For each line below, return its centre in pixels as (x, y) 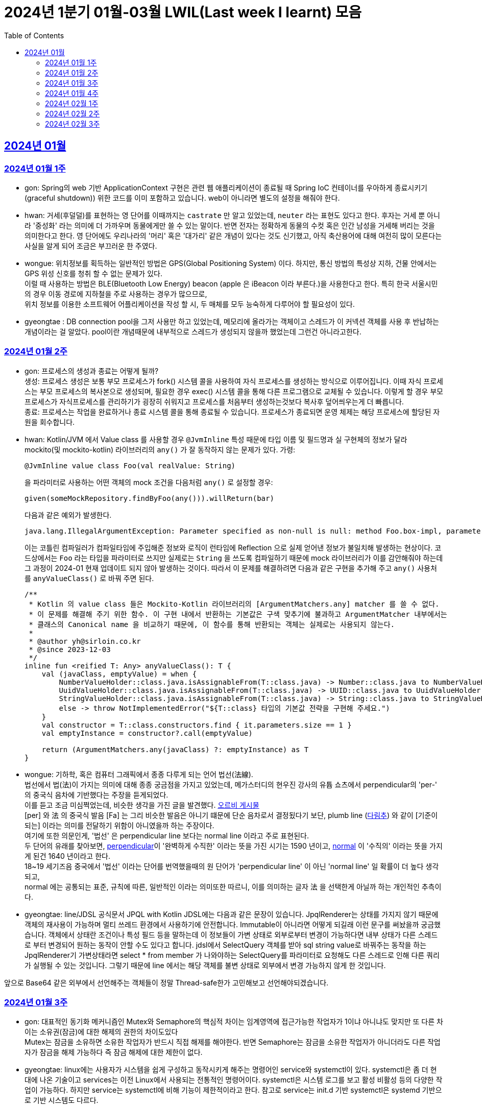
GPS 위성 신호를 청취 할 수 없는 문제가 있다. (93, 273)
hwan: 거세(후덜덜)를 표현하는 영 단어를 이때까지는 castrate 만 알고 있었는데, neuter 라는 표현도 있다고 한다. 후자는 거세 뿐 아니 (232, 215)
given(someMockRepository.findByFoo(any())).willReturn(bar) (149, 498)
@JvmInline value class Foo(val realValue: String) (130, 465)
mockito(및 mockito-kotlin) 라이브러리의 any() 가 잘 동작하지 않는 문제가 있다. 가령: (160, 449)
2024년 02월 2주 (73, 113)
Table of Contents (34, 35)
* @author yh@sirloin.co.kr (85, 641)
